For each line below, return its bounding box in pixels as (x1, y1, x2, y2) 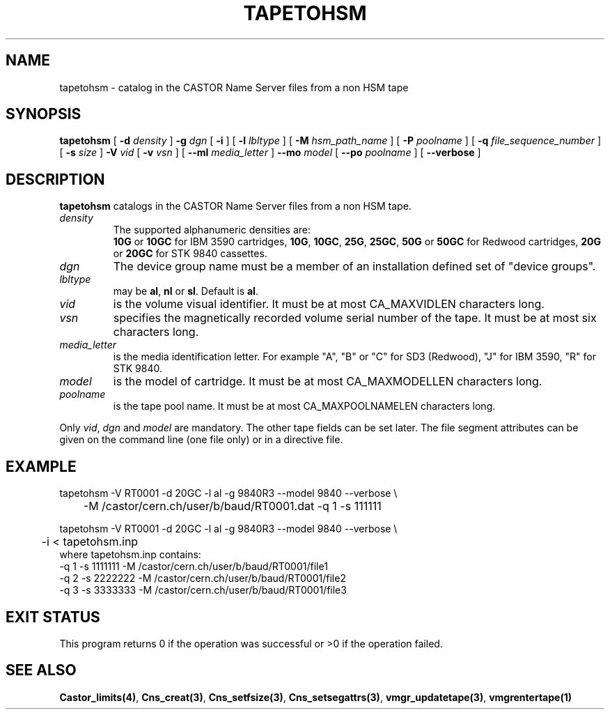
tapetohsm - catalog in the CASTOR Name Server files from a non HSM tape (59, 81, 409, 93)
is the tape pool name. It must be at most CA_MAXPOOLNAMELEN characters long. (113, 400, 496, 413)
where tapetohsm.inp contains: (59, 548, 201, 561)
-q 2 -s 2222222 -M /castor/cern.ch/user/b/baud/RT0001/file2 (59, 572, 346, 585)
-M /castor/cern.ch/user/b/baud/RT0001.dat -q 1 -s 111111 (83, 499, 382, 514)
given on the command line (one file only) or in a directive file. (59, 433, 343, 446)
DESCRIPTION (6, 170, 105, 188)
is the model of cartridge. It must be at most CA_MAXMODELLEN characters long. (113, 374, 542, 389)
